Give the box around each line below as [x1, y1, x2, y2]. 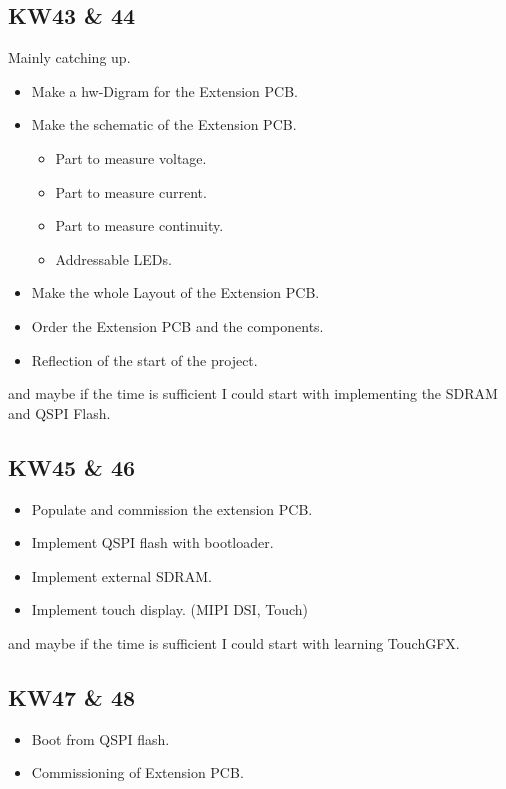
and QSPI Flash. [8, 402, 111, 423]
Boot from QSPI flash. [31, 728, 170, 749]
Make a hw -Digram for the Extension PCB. [31, 80, 298, 101]
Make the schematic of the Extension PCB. [31, 114, 297, 135]
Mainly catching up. [8, 47, 131, 68]
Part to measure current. [55, 181, 207, 202]
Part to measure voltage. [55, 147, 207, 168]
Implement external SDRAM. [31, 565, 212, 586]
